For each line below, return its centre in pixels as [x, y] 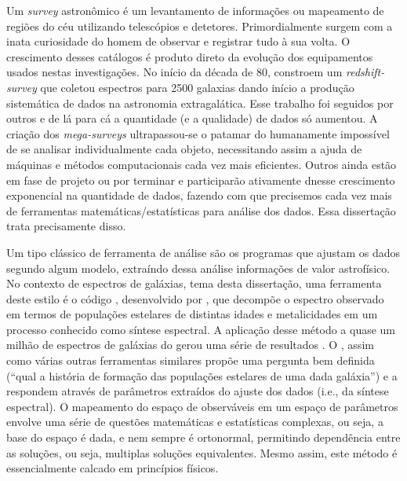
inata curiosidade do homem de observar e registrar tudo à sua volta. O [178, 41]
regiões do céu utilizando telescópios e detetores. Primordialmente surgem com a [200, 26]
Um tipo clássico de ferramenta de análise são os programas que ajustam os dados [203, 252]
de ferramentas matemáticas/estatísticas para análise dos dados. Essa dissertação [201, 210]
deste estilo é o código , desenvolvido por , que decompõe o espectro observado [195, 298]
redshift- [365, 72]
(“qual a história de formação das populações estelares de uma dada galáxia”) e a [202, 375]
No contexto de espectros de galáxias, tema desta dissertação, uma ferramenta [194, 283]
